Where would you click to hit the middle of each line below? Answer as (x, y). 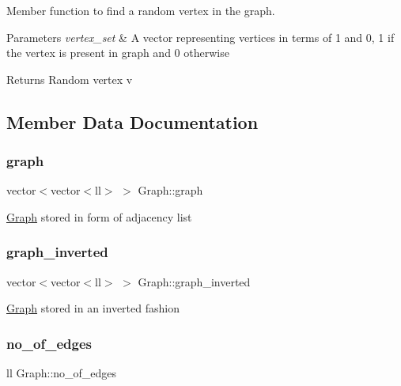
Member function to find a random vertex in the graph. (141, 10)
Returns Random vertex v (70, 79)
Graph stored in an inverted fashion (93, 308)
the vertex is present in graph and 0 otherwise (118, 53)
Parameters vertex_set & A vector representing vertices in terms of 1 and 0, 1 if (200, 37)
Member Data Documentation (132, 121)
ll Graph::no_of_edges (62, 373)
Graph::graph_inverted (194, 281)
